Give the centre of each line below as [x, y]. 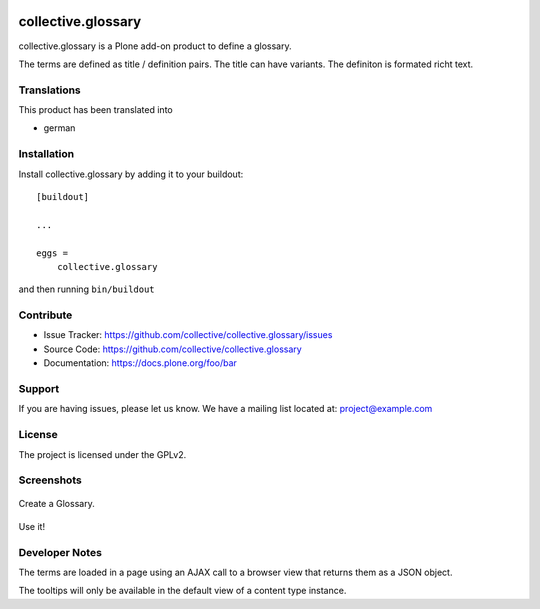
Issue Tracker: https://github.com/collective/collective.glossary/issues [188, 335]
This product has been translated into [96, 110]
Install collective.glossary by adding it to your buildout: [131, 174]
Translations [50, 90]
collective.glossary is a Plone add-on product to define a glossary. [155, 46]
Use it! [31, 526]
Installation [46, 154]
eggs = [52, 253]
